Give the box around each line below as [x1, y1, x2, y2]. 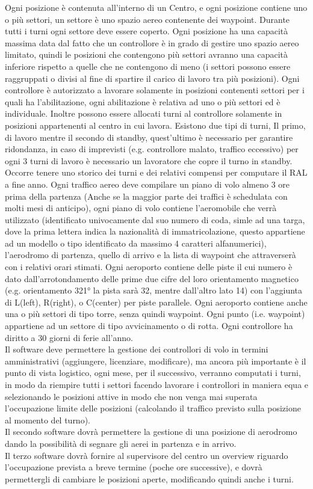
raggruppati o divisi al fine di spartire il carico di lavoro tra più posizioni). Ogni [5, 72, 300, 84]
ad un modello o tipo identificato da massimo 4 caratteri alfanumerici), [5, 236, 267, 249]
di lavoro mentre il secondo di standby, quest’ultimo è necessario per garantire [5, 131, 293, 143]
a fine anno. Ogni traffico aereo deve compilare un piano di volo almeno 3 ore [5, 177, 290, 190]
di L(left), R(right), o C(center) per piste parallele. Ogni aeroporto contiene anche [5, 295, 308, 308]
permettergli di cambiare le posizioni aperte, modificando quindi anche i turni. [5, 472, 294, 485]
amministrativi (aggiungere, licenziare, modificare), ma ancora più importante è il [5, 354, 306, 367]
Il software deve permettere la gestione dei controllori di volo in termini [5, 343, 268, 355]
